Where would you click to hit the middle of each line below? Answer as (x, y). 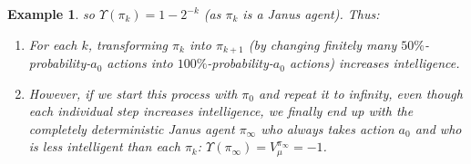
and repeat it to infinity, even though (360, 93)
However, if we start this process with (133, 93)
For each (53, 44)
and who (438, 128)
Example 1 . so (51, 14)
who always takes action (328, 128)
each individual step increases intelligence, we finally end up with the (221, 111)
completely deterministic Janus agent (132, 128)
